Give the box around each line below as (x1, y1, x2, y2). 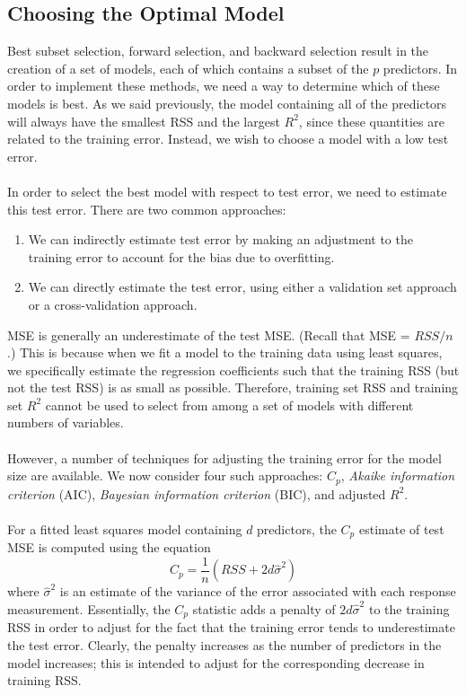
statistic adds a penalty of (192, 600, 336, 619)
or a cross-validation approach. (28, 295, 198, 313)
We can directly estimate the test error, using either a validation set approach (28, 277, 457, 296)
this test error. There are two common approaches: (7, 199, 286, 218)
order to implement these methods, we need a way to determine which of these (7, 76, 440, 95)
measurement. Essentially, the (7, 600, 171, 619)
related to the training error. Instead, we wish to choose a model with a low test (7, 129, 449, 148)
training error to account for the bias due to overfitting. (28, 247, 335, 266)
